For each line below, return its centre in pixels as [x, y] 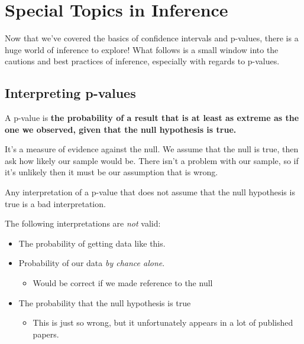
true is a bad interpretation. [55, 203]
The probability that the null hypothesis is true [105, 302]
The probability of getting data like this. [92, 243]
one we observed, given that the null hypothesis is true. [121, 129]
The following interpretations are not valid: [83, 223]
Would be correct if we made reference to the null [123, 283]
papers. [46, 334]
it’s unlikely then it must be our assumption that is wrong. [111, 172]
